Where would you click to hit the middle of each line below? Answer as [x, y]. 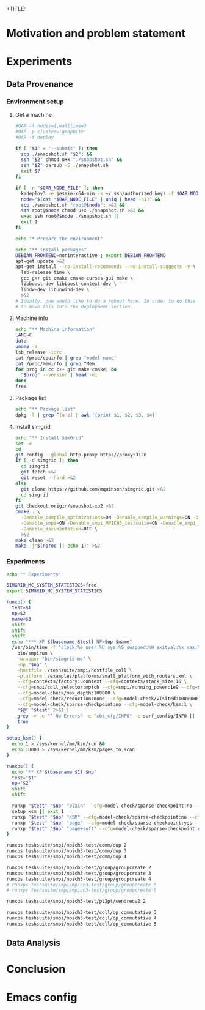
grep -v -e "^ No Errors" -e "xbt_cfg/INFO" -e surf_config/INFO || [106, 716]
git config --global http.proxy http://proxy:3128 [81, 455]
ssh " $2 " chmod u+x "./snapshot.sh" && [72, 160]
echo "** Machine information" [55, 330]
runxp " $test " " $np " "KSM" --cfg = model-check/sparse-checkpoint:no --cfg [107, 817]
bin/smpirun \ [35, 653]
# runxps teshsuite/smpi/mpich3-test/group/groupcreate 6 [81, 890]
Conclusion [36, 969]
